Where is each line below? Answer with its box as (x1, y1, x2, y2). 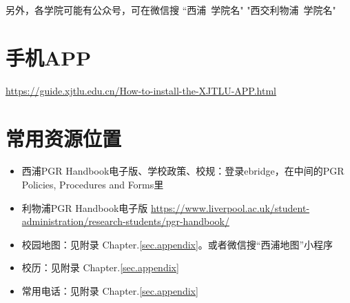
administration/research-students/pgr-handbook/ (21, 214, 229, 228)
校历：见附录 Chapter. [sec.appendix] (21, 260, 179, 275)
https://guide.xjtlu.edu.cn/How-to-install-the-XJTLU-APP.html (6, 83, 276, 97)
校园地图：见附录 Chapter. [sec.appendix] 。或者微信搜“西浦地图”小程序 (21, 237, 333, 251)
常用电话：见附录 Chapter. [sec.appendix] (21, 284, 198, 297)
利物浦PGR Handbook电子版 (21, 200, 148, 215)
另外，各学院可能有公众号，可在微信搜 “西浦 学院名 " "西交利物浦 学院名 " (6, 3, 336, 17)
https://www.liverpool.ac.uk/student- (150, 200, 310, 215)
